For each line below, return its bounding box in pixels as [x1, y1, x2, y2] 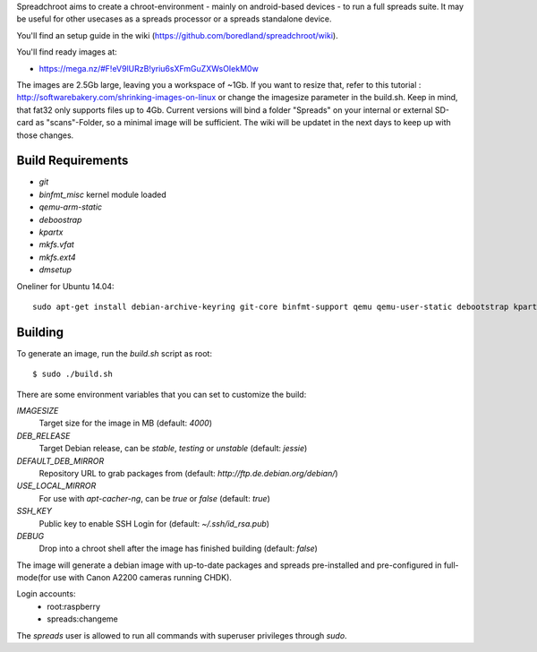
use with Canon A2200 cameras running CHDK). [52, 572, 233, 583]
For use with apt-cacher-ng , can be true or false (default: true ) [38, 493, 270, 503]
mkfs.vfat [38, 239, 75, 250]
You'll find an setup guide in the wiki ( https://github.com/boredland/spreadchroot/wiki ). [16, 30, 339, 40]
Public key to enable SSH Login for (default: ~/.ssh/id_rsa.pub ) [38, 518, 270, 528]
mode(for [16, 572, 51, 583]
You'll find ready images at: [16, 47, 118, 57]
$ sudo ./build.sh [32, 369, 114, 380]
